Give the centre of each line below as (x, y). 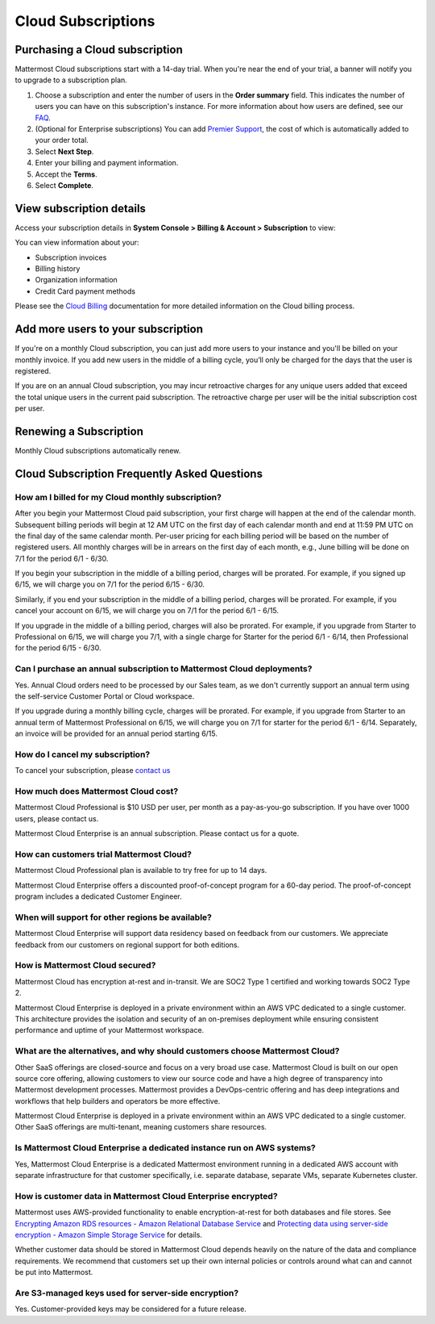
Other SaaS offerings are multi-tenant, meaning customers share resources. (141, 1127)
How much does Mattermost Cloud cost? (97, 791)
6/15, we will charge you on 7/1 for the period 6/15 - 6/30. (110, 584)
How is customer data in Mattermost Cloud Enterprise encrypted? (146, 1196)
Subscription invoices (71, 257)
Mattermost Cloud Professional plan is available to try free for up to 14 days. (141, 871)
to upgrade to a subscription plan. (71, 80)
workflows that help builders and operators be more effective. (118, 1101)
